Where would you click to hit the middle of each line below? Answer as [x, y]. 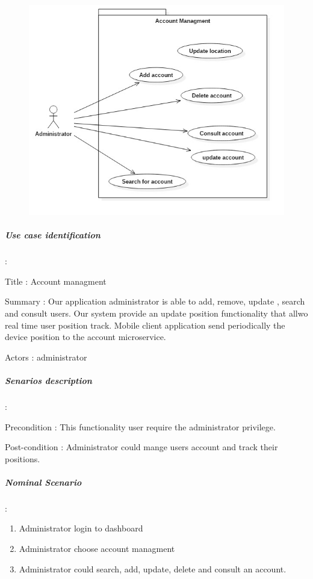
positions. [23, 458]
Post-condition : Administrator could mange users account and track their [141, 447]
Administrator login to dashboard [81, 528]
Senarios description [48, 380]
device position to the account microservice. [85, 337]
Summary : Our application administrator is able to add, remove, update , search [155, 301]
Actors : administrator [46, 357]
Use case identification [53, 235]
